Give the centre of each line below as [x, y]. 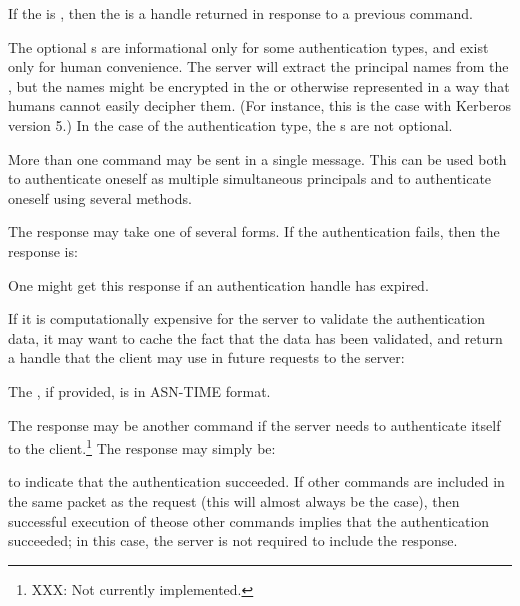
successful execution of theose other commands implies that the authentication [249, 520]
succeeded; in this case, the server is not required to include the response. [233, 540]
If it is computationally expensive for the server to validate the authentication [247, 318]
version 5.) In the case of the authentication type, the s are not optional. [230, 124]
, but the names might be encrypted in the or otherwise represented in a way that [259, 85]
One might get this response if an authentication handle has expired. [218, 284]
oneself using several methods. [100, 197]
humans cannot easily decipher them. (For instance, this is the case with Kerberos [259, 105]
